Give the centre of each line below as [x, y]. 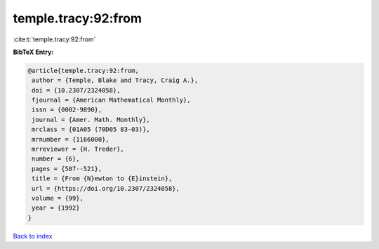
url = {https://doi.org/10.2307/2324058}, [106, 188]
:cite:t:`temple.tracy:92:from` [54, 39]
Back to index [33, 236]
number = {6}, [56, 159]
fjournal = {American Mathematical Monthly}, [111, 100]
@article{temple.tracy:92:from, [84, 70]
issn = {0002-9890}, [67, 110]
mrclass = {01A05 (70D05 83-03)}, [91, 129]
